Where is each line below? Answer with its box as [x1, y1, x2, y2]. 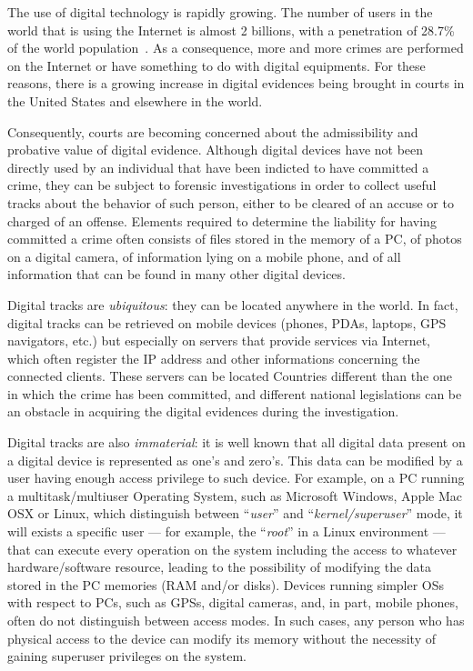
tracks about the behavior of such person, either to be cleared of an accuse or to [7, 193, 454, 212]
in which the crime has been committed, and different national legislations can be [7, 384, 462, 403]
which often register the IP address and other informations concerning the [7, 348, 420, 367]
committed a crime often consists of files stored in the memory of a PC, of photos [7, 229, 462, 248]
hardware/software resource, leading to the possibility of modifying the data [7, 557, 432, 576]
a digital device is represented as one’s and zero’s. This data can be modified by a [7, 450, 463, 469]
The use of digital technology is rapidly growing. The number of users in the [7, 3, 433, 21]
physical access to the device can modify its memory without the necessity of [7, 628, 436, 647]
